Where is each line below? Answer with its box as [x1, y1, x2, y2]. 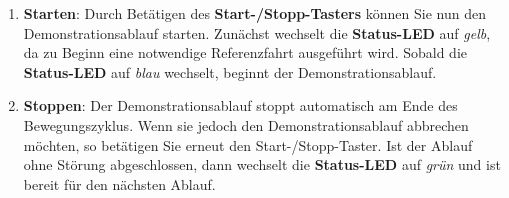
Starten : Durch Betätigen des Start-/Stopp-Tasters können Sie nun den [23, 3, 486, 23]
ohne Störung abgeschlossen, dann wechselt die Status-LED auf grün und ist [23, 154, 501, 175]
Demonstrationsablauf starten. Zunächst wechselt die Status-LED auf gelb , [23, 22, 491, 43]
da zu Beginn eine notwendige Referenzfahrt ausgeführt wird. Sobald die [23, 42, 468, 63]
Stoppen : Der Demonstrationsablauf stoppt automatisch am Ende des [23, 95, 458, 116]
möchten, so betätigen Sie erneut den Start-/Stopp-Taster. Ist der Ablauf [23, 134, 473, 155]
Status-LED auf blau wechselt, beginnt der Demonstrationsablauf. [23, 61, 437, 82]
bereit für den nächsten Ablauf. [23, 173, 216, 194]
